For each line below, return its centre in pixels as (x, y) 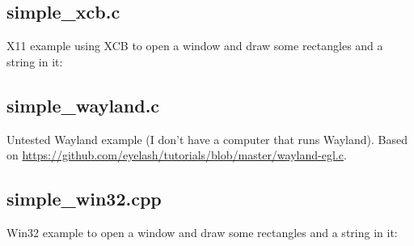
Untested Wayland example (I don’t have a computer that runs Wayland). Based (207, 139)
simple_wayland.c (83, 105)
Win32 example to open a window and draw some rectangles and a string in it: (202, 232)
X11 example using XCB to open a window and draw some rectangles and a (195, 46)
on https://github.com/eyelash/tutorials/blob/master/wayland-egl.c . (177, 155)
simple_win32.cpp (84, 199)
